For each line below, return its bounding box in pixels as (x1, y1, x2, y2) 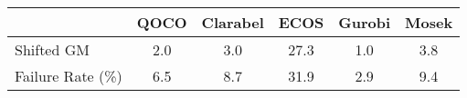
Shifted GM (15, 39, 90, 60)
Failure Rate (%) (15, 65, 122, 86)
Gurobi (338, 12, 391, 33)
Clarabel (201, 12, 264, 33)
